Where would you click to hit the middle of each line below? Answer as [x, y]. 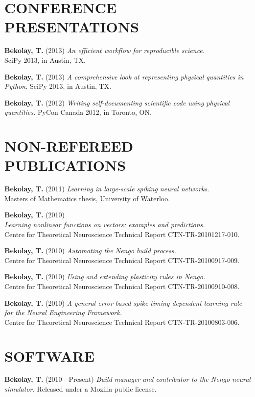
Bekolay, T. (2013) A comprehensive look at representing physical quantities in [124, 76]
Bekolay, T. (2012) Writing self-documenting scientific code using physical [117, 102]
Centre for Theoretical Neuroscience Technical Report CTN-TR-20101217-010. [122, 234]
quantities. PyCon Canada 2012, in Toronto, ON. [78, 112]
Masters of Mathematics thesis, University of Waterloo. [87, 198]
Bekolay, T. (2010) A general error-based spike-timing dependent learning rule [123, 303]
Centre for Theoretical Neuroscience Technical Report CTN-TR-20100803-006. [122, 322]
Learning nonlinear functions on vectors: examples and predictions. [105, 224]
